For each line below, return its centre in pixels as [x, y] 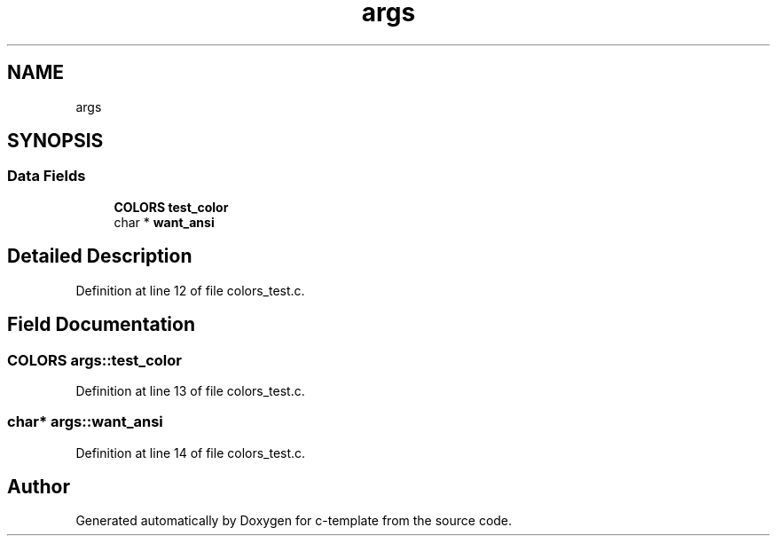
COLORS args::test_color [94, 360]
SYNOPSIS [55, 141]
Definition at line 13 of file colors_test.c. [190, 390]
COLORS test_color [171, 207]
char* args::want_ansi [85, 422]
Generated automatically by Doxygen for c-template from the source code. [294, 521]
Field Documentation [101, 325]
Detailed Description [100, 256]
